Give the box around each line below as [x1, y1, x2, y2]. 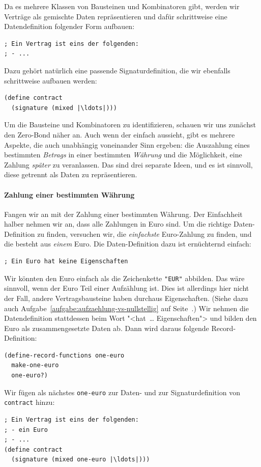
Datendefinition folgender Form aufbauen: [4, 21, 135, 32]
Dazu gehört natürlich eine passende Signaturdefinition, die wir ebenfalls [4, 65, 230, 75]
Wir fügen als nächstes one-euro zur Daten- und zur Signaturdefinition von [4, 387, 240, 397]
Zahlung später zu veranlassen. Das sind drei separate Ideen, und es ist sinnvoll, [4, 159, 253, 170]
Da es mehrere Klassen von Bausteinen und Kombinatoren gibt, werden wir [4, 1, 240, 11]
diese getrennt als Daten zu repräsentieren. [4, 169, 137, 180]
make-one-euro [11, 362, 59, 369]
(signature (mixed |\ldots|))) [11, 104, 117, 112]
